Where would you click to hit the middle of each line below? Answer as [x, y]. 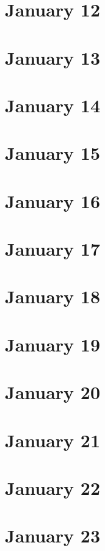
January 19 [53, 344]
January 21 [53, 440]
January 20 [53, 392]
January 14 [53, 105]
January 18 [53, 296]
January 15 [53, 153]
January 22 [53, 487]
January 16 [53, 200]
